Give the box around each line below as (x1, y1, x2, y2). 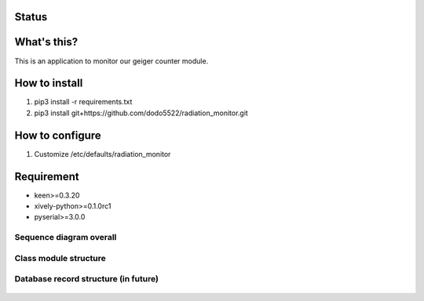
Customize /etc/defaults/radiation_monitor (34, 149, 171, 158)
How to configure (14, 129, 101, 142)
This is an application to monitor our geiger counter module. (14, 56, 209, 66)
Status (14, 10, 48, 24)
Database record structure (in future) (14, 274, 159, 285)
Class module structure (14, 252, 106, 263)
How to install (14, 77, 83, 90)
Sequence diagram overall (14, 232, 117, 243)
